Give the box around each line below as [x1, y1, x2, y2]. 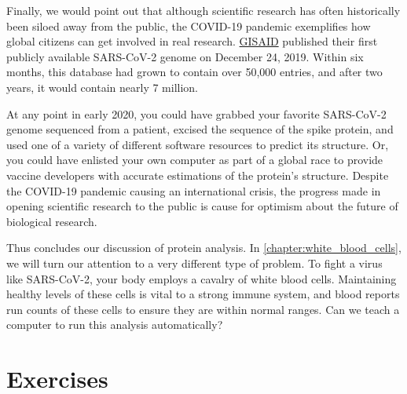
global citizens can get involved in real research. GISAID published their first [6, 33, 378, 49]
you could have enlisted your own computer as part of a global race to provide [6, 151, 383, 168]
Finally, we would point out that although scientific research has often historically [6, 2, 401, 18]
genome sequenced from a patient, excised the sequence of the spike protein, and [6, 121, 394, 137]
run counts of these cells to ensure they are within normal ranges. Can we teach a [6, 301, 400, 317]
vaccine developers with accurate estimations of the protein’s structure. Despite [6, 166, 389, 183]
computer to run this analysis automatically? [6, 316, 223, 333]
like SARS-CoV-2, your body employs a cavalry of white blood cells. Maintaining [6, 270, 397, 286]
